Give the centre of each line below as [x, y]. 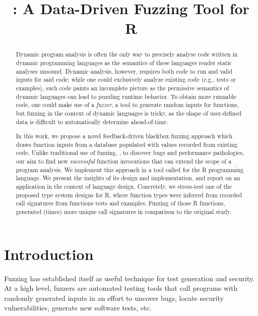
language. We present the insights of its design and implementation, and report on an [128, 178]
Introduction [49, 254]
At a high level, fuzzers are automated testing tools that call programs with [121, 288]
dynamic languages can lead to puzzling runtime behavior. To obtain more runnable [126, 96]
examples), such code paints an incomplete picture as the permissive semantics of [122, 88]
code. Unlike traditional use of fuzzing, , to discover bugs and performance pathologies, [130, 153]
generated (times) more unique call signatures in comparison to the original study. [124, 212]
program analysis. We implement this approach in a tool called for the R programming [130, 169]
